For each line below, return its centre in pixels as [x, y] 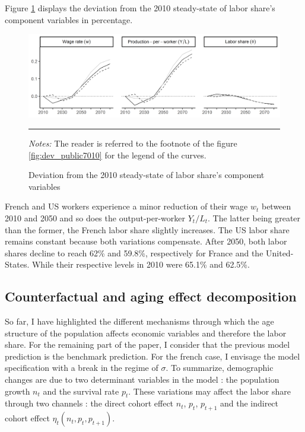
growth [18, 391]
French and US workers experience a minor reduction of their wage [126, 206]
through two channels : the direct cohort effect [89, 403]
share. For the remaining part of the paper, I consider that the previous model [147, 344]
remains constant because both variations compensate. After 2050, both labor [146, 241]
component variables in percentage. [69, 19]
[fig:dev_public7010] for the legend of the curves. [117, 155]
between [276, 206]
